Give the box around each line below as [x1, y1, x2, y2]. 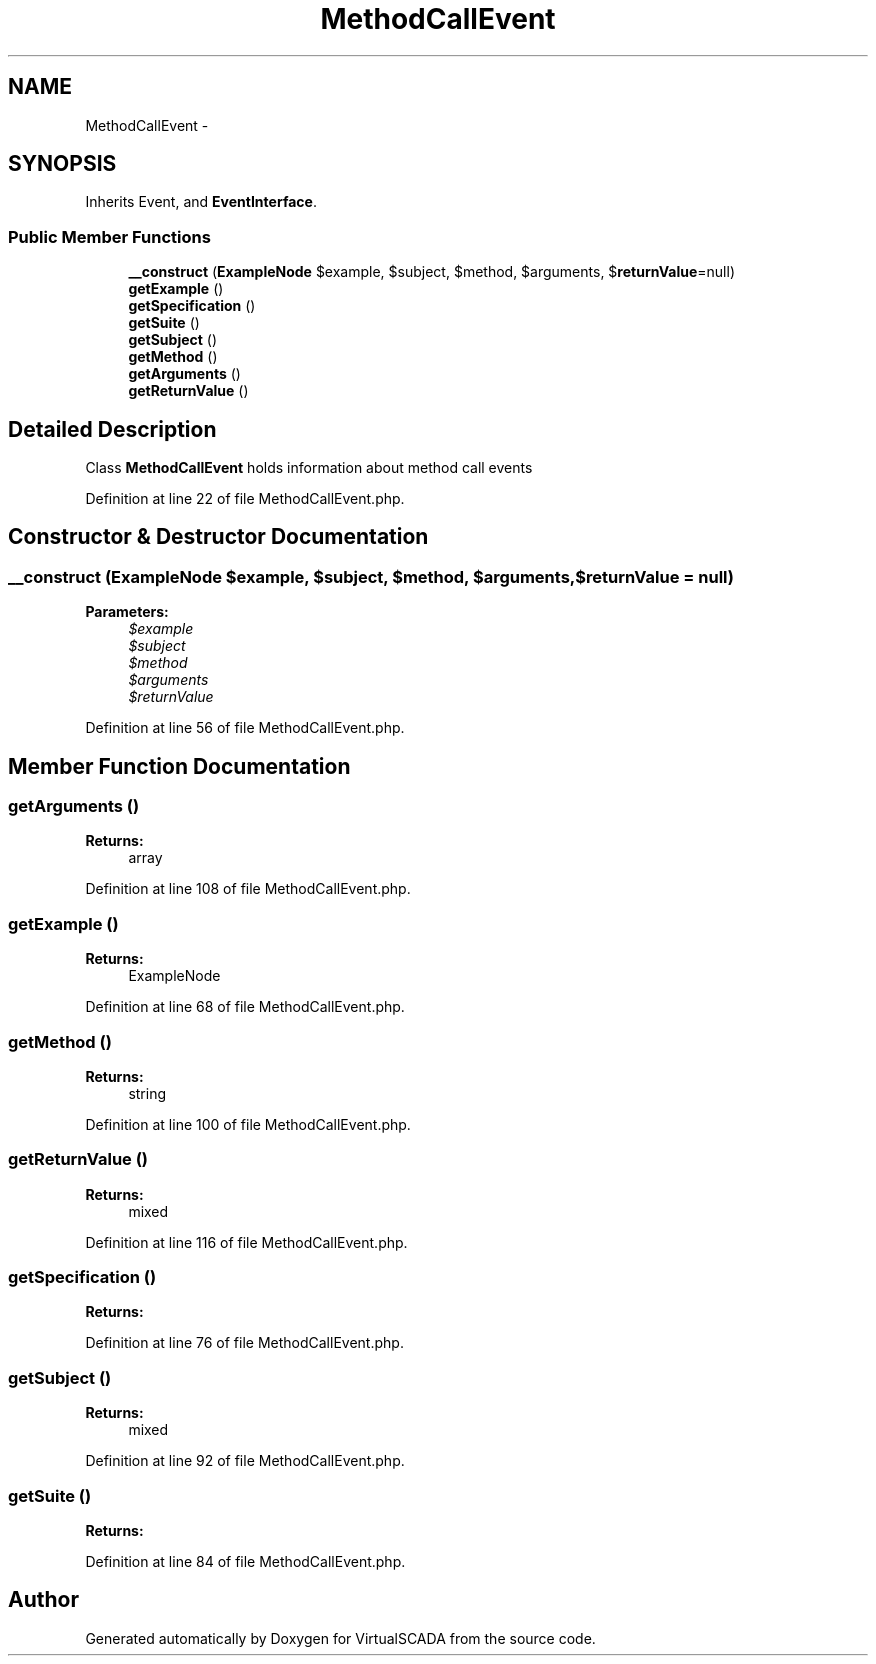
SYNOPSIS [8, 151, 117, 177]
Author [8, 1587, 79, 1613]
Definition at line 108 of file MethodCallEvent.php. [85, 880, 411, 898]
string [128, 1084, 167, 1102]
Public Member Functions [8, 226, 211, 247]
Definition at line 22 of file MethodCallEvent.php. [85, 490, 405, 508]
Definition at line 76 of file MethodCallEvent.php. [85, 1334, 404, 1352]
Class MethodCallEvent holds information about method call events [85, 459, 533, 477]
